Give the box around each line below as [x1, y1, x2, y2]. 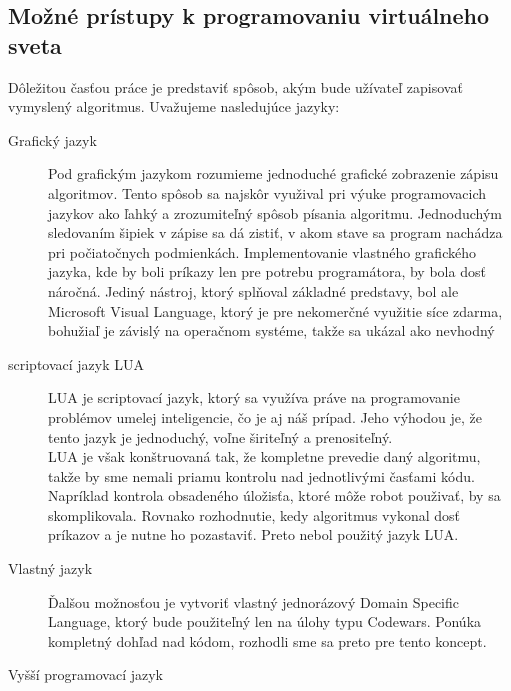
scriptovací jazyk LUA [8, 353, 145, 374]
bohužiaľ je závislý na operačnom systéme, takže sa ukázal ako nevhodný [48, 320, 495, 341]
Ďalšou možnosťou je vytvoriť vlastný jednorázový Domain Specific [48, 591, 459, 612]
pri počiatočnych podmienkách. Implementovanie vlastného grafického [48, 241, 476, 262]
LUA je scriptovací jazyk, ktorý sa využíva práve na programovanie [48, 387, 460, 408]
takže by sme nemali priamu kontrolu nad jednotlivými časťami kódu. [48, 465, 475, 486]
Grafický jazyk [8, 129, 97, 150]
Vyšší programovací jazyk [8, 664, 164, 685]
